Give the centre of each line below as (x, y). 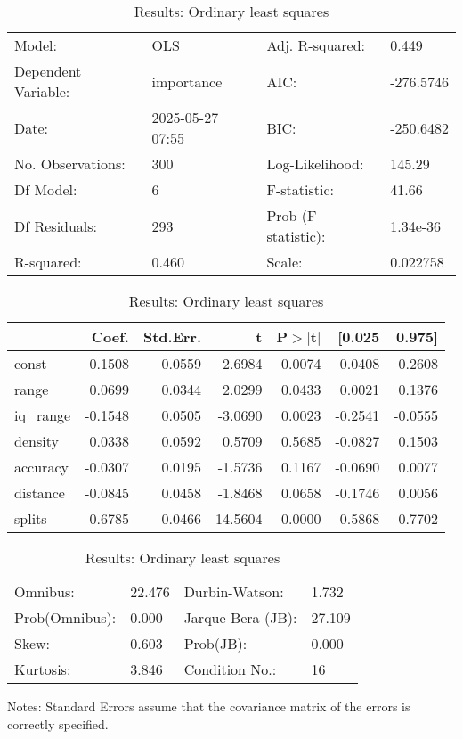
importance (187, 81)
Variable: (42, 91)
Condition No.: (230, 669)
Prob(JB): (215, 643)
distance (40, 493)
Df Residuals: (56, 226)
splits (31, 518)
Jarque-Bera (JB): (240, 617)
